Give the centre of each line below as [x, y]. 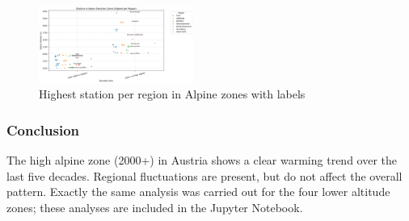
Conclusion [43, 129]
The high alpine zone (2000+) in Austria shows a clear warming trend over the [202, 160]
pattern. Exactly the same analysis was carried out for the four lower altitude [198, 192]
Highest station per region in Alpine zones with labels [172, 94]
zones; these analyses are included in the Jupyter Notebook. [155, 207]
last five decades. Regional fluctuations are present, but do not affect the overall [204, 175]
